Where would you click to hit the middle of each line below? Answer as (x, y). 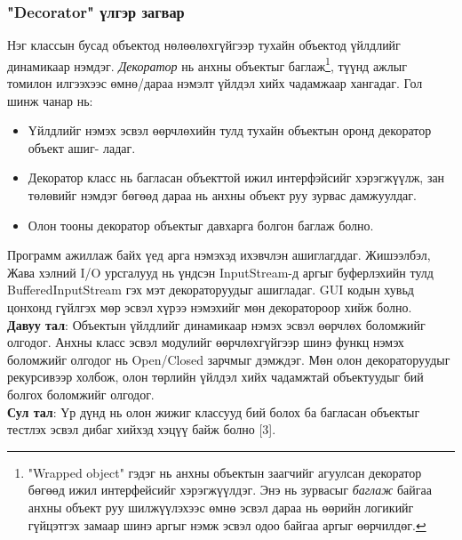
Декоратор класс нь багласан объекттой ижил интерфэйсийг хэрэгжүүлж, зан (236, 177)
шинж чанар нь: (50, 100)
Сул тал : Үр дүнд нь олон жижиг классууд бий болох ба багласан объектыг (214, 411)
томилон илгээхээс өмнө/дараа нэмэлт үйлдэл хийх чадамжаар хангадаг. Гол (215, 83)
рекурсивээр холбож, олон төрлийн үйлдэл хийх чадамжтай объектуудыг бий (215, 377)
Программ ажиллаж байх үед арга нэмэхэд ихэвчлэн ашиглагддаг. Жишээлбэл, (219, 255)
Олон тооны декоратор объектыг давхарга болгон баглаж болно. (201, 225)
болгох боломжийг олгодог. (81, 394)
